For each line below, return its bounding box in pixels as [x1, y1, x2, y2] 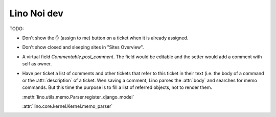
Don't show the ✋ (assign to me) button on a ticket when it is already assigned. [22, 35, 189, 41]
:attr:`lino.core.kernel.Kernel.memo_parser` [22, 103, 113, 109]
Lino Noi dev [9, 8, 63, 19]
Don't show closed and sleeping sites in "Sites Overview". [22, 44, 144, 51]
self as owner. [22, 61, 52, 67]
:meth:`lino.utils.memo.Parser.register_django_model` [22, 93, 134, 100]
